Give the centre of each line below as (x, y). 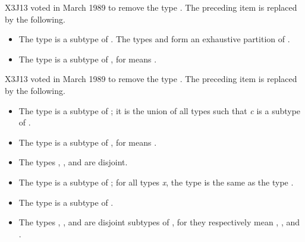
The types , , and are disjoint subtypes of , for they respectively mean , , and (159, 222)
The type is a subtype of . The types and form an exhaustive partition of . (154, 39)
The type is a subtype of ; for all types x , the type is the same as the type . (156, 182)
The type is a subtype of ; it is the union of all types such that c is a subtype (160, 110)
